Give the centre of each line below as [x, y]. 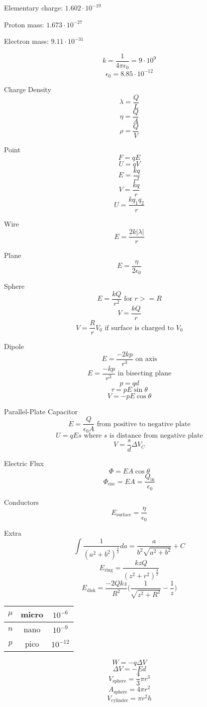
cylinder [120, 701]
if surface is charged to [139, 328]
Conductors [22, 502]
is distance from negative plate [156, 435]
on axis [146, 359]
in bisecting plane [145, 374]
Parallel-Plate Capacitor [41, 411]
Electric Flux [24, 463]
